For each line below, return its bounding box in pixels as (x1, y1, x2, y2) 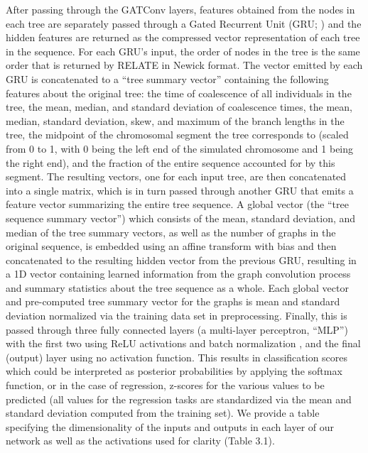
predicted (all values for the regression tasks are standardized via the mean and (6, 391, 352, 406)
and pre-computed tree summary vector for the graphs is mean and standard (6, 294, 340, 309)
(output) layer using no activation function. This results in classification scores (6, 349, 348, 364)
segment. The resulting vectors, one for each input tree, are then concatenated (6, 169, 347, 184)
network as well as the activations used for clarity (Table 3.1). (6, 433, 275, 448)
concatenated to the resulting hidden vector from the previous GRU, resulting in (6, 252, 357, 267)
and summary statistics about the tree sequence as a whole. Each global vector (6, 280, 349, 295)
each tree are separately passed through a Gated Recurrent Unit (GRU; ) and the (6, 16, 362, 31)
